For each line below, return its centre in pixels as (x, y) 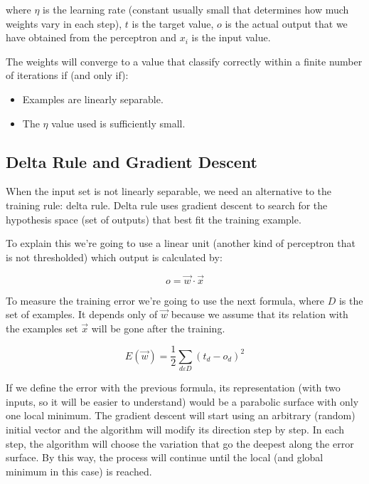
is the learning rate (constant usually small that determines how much (196, 9)
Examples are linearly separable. (93, 99)
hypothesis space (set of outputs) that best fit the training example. (154, 219)
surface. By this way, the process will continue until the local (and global (165, 457)
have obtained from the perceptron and (91, 37)
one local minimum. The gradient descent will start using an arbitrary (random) (181, 415)
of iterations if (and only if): (67, 75)
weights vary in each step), (64, 23)
